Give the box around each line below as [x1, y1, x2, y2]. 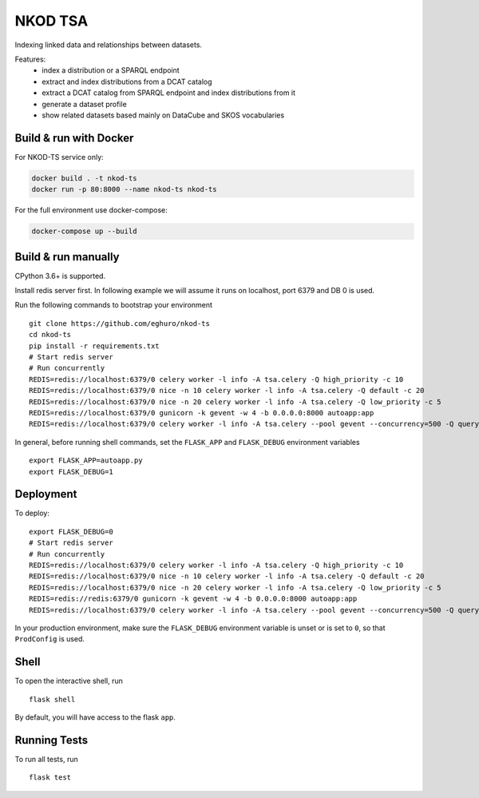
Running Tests [14, 733, 88, 747]
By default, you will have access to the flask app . [14, 713, 176, 722]
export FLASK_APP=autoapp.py [29, 456, 143, 465]
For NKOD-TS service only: [14, 152, 104, 161]
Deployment [14, 487, 77, 501]
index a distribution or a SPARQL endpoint [42, 66, 180, 75]
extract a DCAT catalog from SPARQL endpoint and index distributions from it [42, 88, 295, 97]
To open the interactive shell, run [14, 676, 124, 686]
